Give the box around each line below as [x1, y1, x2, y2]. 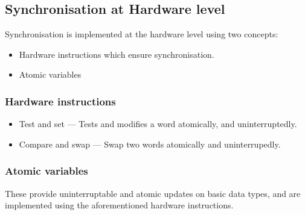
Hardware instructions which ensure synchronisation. [19, 48, 214, 60]
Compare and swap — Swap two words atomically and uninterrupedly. [19, 137, 281, 150]
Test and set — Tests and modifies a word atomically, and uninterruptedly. [19, 117, 297, 130]
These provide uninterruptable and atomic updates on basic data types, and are [5, 187, 301, 199]
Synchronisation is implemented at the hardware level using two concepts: [5, 28, 278, 40]
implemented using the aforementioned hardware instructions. [5, 199, 234, 211]
